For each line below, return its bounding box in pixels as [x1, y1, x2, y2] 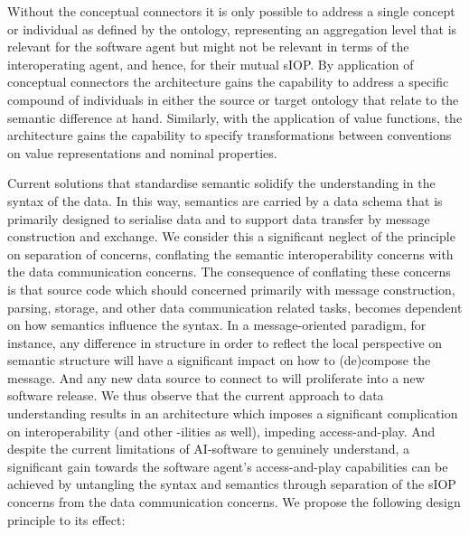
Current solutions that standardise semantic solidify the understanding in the [7, 174, 436, 192]
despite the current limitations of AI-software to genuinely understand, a [7, 439, 409, 458]
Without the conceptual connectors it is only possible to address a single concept [7, 2, 455, 20]
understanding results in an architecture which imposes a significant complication [7, 404, 458, 423]
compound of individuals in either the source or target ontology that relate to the [7, 89, 459, 108]
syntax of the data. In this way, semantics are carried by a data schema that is [7, 191, 443, 210]
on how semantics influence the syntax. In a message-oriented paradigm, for [7, 315, 427, 334]
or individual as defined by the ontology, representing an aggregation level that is [7, 19, 457, 38]
